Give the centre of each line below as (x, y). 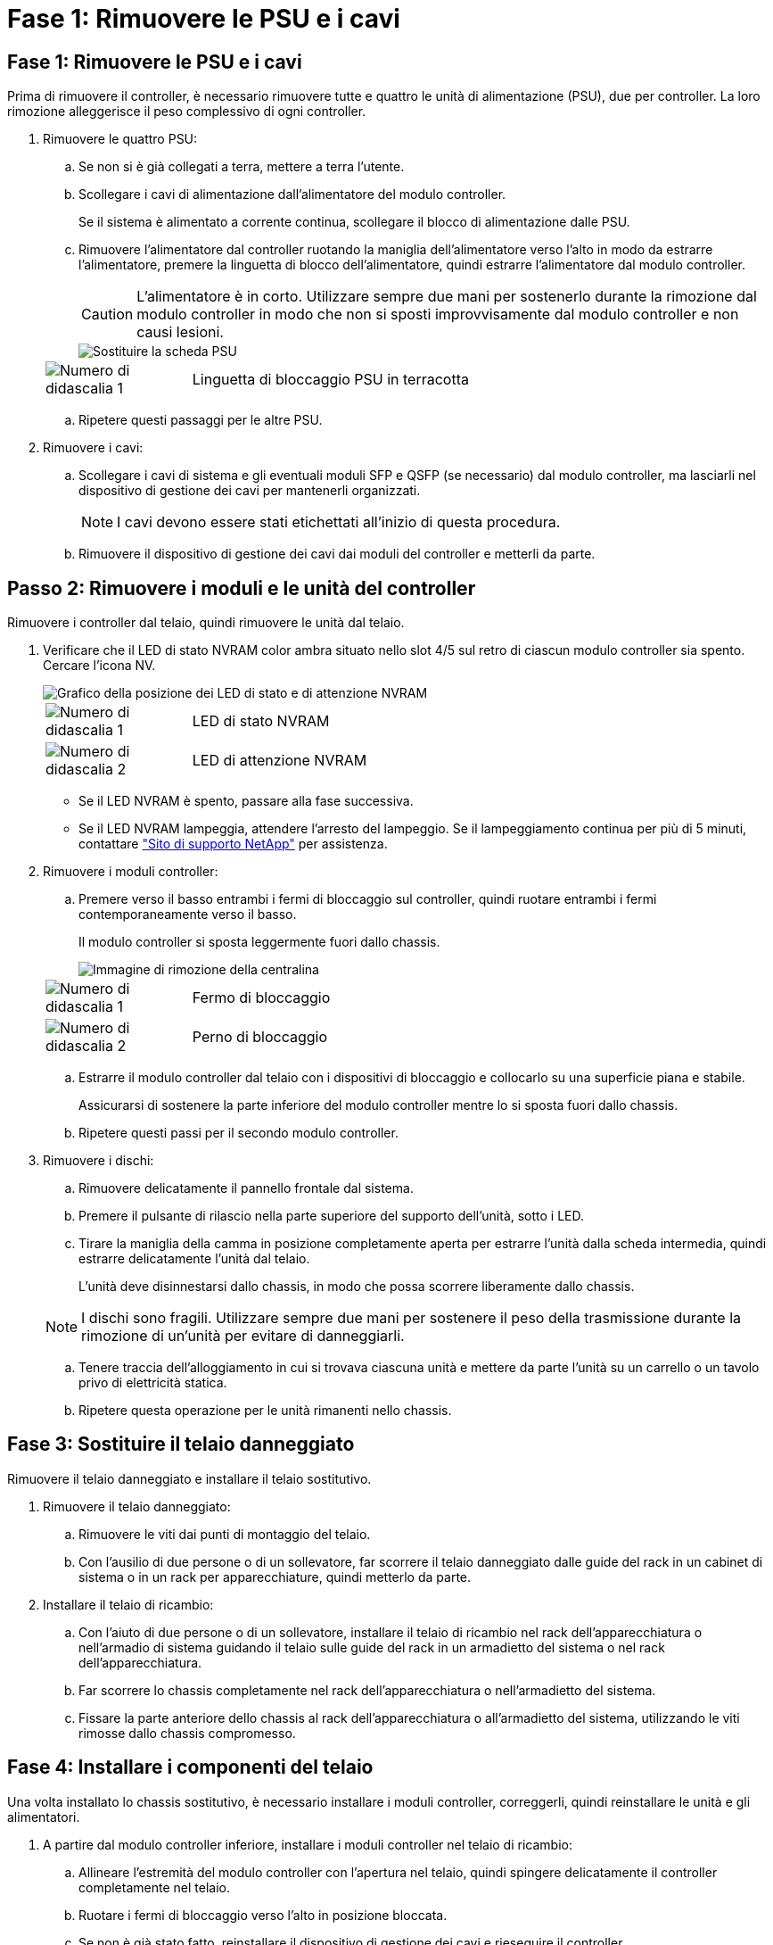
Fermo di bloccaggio (261, 998)
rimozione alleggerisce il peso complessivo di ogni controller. (187, 112)
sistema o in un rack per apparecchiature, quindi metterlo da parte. (275, 1577)
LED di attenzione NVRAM (280, 761)
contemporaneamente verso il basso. (188, 915)
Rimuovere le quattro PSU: (120, 139)
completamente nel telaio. (154, 1887)
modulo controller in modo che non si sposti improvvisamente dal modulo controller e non (438, 315)
